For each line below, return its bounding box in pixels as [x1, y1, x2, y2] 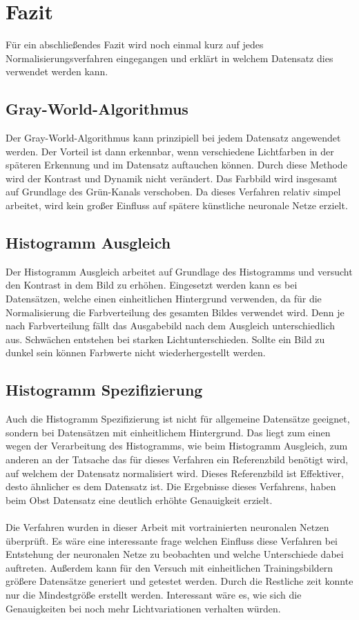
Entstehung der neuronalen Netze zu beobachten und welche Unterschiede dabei [6, 547, 344, 561]
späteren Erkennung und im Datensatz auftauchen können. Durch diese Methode [6, 157, 347, 172]
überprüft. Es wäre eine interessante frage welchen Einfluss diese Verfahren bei [6, 533, 338, 548]
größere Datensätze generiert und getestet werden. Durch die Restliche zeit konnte [6, 574, 353, 588]
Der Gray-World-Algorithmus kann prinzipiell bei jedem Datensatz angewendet [6, 130, 341, 145]
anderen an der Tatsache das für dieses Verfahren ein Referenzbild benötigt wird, [6, 452, 349, 467]
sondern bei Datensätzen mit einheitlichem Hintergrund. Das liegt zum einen [6, 425, 331, 439]
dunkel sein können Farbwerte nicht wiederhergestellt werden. [6, 345, 266, 360]
